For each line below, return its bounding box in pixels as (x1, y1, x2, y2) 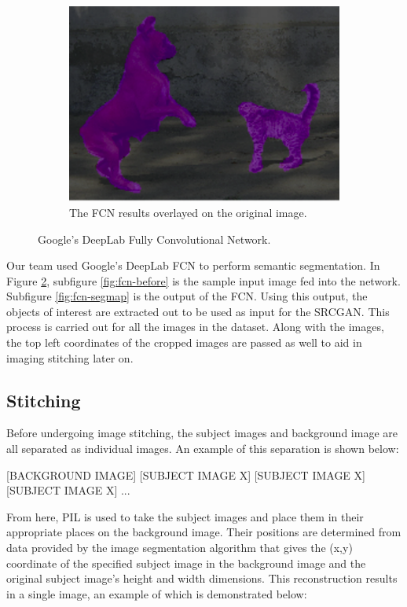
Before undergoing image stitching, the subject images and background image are (6, 425, 398, 441)
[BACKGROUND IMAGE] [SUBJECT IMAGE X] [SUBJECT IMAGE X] (6, 466, 365, 483)
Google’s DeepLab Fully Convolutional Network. (38, 230, 271, 247)
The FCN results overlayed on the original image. (69, 204, 307, 220)
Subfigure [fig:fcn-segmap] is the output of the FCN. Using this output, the (6, 288, 368, 304)
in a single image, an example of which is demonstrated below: (6, 585, 307, 601)
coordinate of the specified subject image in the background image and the (6, 554, 366, 571)
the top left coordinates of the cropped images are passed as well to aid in (6, 334, 362, 351)
